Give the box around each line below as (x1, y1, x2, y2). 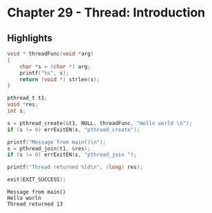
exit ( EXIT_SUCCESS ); (7, 177, 67, 183)
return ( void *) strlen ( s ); (19, 76, 100, 83)
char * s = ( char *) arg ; (19, 63, 91, 70)
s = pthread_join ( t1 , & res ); (7, 145, 91, 152)
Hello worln (7, 194, 41, 201)
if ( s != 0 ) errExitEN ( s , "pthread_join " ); (7, 151, 137, 159)
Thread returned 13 (7, 201, 63, 208)
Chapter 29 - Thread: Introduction (7, 5, 206, 21)
